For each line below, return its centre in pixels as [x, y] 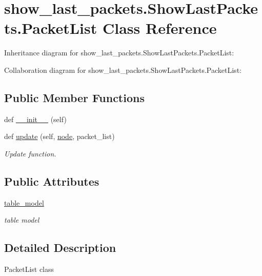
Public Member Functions [74, 97]
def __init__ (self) [35, 119]
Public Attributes [52, 181]
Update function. [30, 153]
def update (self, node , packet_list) [59, 136]
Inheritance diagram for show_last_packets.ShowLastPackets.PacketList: [119, 53]
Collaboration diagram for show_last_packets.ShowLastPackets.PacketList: [123, 70]
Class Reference [159, 28]
